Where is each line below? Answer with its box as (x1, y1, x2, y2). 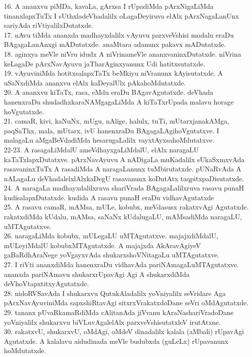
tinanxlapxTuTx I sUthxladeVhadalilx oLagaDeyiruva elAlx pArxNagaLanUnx (4, 10, 239, 21)
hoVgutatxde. (4, 106, 44, 116)
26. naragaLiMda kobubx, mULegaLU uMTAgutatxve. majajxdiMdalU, (4, 231, 218, 241)
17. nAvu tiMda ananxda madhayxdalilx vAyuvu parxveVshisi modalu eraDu (4, 29, 234, 40)
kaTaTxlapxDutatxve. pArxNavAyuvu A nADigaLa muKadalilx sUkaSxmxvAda (4, 154, 245, 164)
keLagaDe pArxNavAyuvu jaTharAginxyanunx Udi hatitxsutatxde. (4, 58, 206, 68)
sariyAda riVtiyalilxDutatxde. (4, 20, 93, 30)
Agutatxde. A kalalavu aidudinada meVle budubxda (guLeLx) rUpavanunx (4, 336, 229, 346)
